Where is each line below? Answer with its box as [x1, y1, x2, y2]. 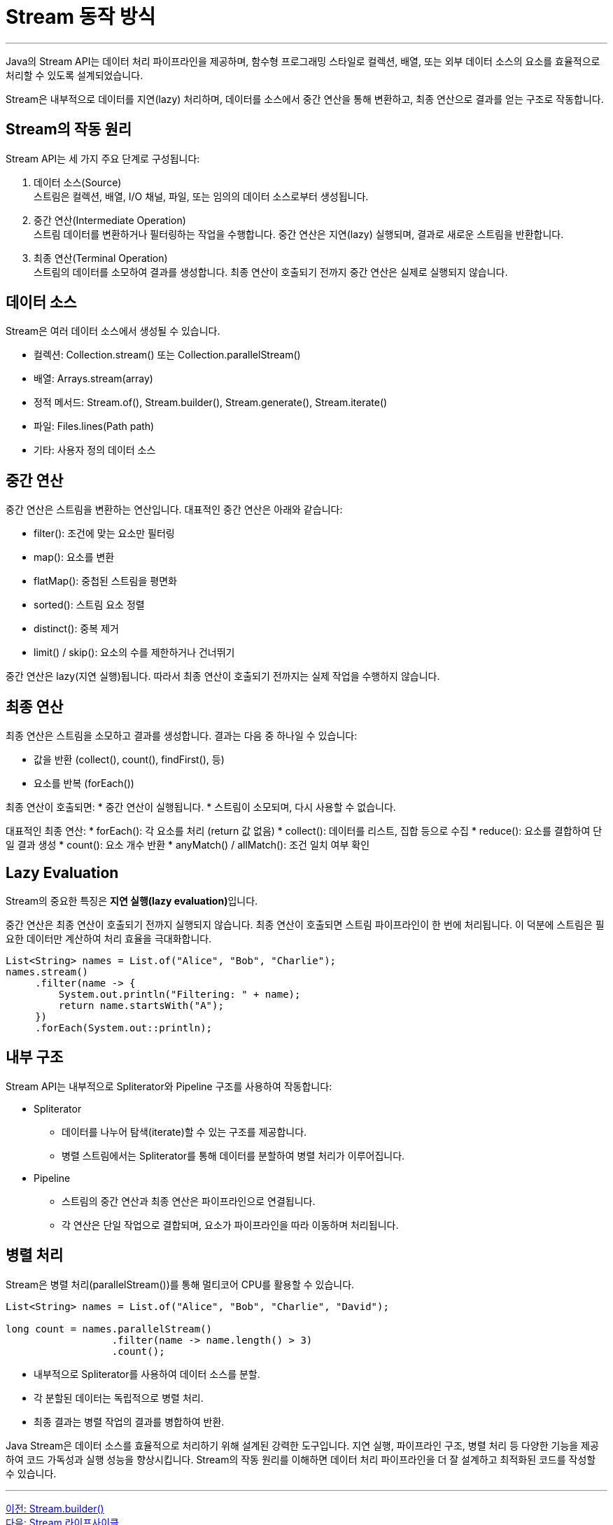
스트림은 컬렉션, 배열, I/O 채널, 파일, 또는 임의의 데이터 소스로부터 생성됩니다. [34, 190, 369, 202]
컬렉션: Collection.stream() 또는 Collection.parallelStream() [34, 349, 301, 361]
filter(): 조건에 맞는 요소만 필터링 [34, 527, 175, 540]
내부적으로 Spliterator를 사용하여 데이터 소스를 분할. [34, 1367, 260, 1380]
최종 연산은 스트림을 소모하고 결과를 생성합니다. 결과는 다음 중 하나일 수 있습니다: [6, 730, 358, 742]
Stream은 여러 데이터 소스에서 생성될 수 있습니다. [6, 325, 220, 337]
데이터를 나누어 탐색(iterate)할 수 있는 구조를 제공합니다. [62, 1125, 307, 1138]
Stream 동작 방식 [6, 5, 156, 29]
